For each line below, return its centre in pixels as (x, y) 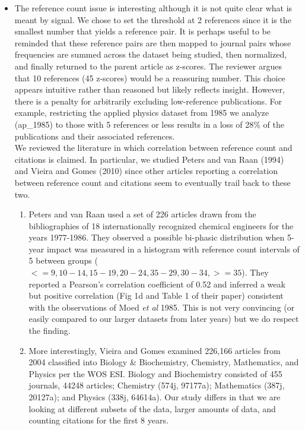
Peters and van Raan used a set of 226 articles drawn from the (142, 214)
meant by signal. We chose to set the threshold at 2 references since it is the (153, 19)
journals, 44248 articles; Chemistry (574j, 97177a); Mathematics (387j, (157, 385)
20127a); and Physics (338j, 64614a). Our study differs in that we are (155, 397)
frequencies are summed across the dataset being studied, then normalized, (151, 54)
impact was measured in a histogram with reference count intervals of (173, 249)
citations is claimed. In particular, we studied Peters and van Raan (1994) (149, 159)
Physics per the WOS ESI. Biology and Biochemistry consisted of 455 (155, 373)
